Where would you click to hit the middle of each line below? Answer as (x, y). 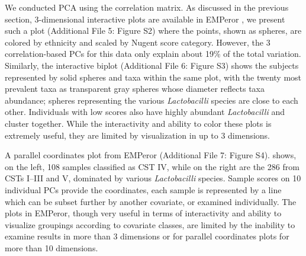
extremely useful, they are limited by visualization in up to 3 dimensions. (138, 135)
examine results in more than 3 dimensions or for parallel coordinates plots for (147, 236)
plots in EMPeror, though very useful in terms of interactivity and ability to (143, 213)
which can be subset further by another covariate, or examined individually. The (151, 201)
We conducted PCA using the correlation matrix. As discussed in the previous (147, 7)
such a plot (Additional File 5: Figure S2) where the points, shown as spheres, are (153, 31)
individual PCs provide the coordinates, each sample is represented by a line (143, 189)
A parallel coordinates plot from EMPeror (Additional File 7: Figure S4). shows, (151, 155)
